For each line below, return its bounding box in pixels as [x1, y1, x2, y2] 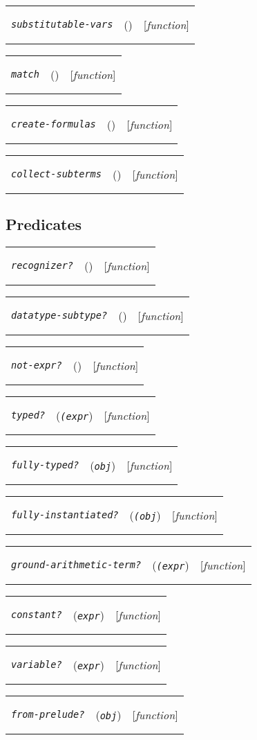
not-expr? [11, 360, 62, 371]
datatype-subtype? [11, 310, 108, 321]
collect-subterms [11, 168, 102, 179]
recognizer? [11, 260, 74, 272]
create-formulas [11, 118, 96, 130]
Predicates [6, 213, 82, 235]
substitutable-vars [11, 19, 113, 30]
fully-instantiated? [11, 509, 119, 521]
